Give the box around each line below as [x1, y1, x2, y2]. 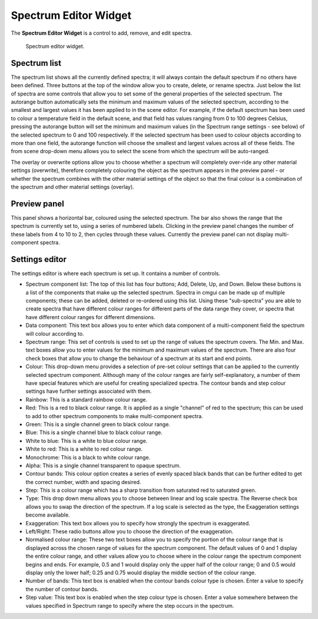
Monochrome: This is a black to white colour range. [25, 454, 151, 461]
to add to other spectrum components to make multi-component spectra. [25, 412, 203, 419]
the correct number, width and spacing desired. [25, 478, 141, 485]
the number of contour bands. [25, 585, 99, 592]
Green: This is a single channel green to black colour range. [25, 421, 171, 428]
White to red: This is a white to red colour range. [25, 445, 143, 453]
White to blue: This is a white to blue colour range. [25, 437, 148, 444]
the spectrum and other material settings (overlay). [11, 183, 135, 190]
